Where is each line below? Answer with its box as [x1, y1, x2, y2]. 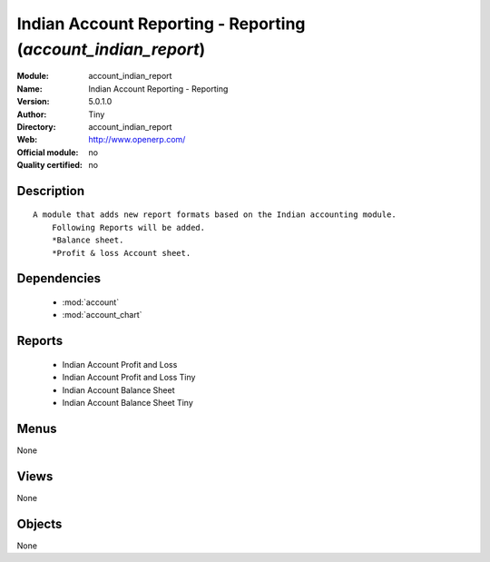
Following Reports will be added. [51, 222, 206, 232]
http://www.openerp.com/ [88, 134, 186, 145]
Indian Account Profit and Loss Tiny [62, 372, 196, 383]
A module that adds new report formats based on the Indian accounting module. [33, 210, 397, 220]
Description [16, 182, 85, 199]
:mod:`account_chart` [62, 310, 142, 320]
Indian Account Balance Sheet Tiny [62, 398, 194, 409]
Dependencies [16, 271, 102, 286]
